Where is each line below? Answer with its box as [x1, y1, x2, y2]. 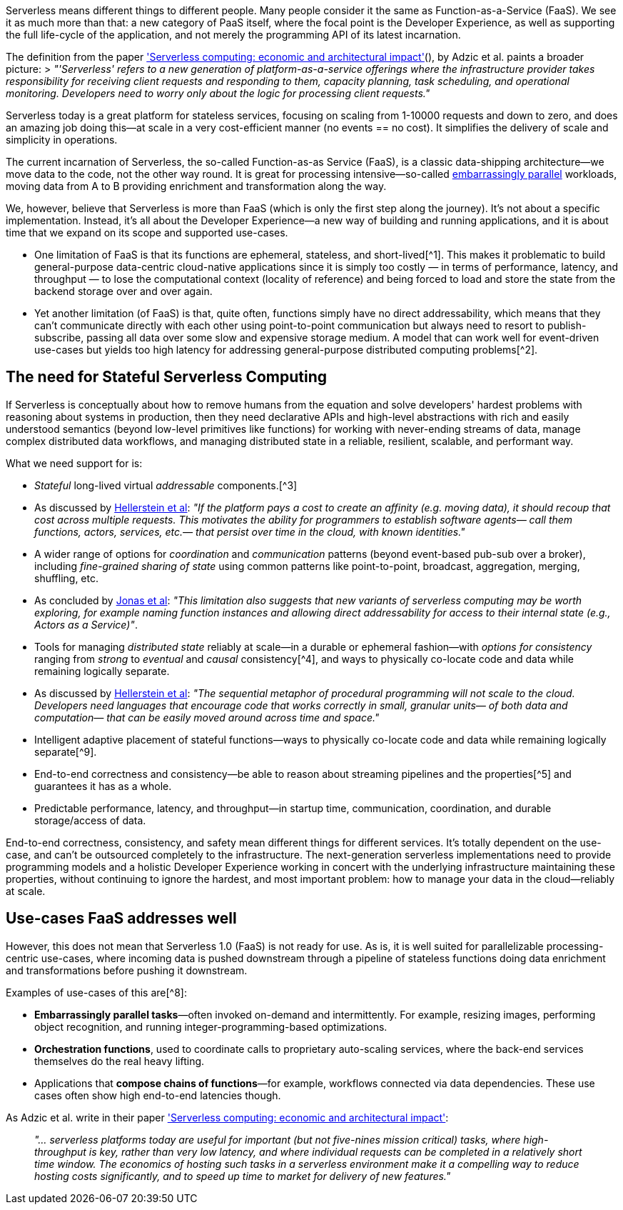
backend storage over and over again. [34, 285, 213, 297]
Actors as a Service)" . [34, 618, 138, 631]
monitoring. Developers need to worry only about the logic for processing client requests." [6, 87, 430, 99]
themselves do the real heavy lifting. [34, 1054, 205, 1067]
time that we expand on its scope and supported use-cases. [6, 226, 288, 239]
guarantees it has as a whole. [34, 779, 172, 792]
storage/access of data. [34, 814, 146, 826]
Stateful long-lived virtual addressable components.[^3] [34, 479, 298, 491]
